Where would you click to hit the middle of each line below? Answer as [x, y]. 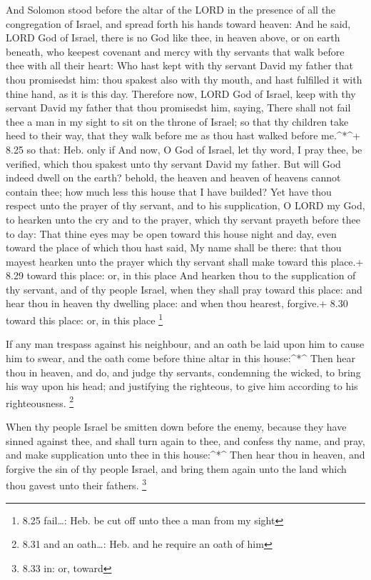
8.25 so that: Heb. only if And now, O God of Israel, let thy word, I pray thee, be [184, 149]
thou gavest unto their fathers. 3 [76, 484]
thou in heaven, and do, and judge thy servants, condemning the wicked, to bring [183, 372]
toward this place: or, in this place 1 [84, 319]
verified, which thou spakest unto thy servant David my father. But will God [173, 163]
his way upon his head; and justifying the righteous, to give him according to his [182, 386]
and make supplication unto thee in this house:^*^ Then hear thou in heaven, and [185, 455]
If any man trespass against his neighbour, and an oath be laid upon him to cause [185, 344]
